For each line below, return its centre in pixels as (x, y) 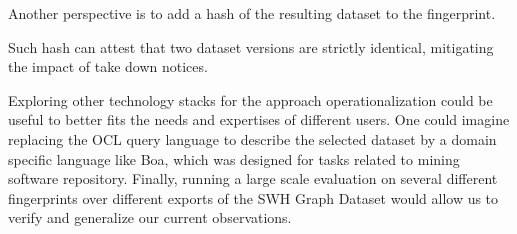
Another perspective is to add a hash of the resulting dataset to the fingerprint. (252, 13)
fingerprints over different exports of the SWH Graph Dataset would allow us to (253, 197)
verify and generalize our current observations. (150, 217)
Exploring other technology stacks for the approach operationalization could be (250, 99)
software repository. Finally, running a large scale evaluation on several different (253, 178)
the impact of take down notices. (108, 66)
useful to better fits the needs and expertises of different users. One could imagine (259, 119)
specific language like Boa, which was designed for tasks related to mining (234, 158)
